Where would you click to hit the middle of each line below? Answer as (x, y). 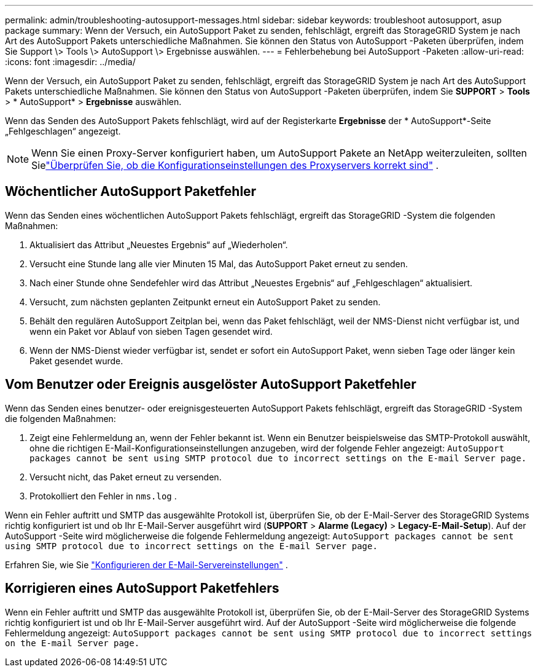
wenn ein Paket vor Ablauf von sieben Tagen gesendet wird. (151, 331)
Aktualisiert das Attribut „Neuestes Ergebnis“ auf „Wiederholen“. (159, 244)
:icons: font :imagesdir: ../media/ (70, 62)
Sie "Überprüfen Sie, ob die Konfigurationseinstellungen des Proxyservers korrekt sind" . (235, 165)
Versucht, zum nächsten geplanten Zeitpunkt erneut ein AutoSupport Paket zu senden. (205, 302)
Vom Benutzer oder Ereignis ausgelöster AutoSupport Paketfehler (211, 385)
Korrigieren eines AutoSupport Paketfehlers (142, 588)
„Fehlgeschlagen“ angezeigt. (63, 131)
